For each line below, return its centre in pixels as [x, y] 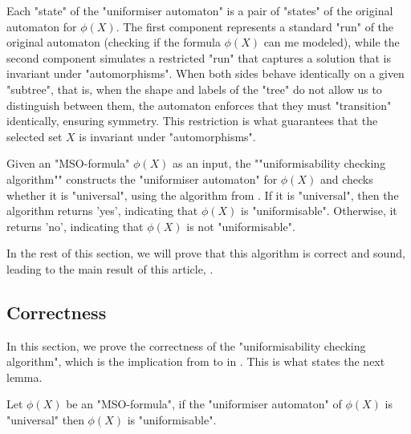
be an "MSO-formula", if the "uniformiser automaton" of [204, 404]
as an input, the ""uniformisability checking [279, 163]
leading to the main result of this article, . [110, 268]
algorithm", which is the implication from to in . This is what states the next [196, 361]
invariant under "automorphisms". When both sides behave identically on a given [205, 73]
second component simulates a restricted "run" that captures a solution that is [199, 57]
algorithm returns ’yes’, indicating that [102, 211]
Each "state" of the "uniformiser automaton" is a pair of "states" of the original [200, 10]
